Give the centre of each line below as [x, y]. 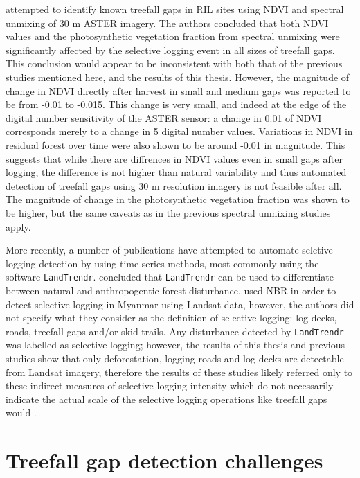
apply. [18, 226]
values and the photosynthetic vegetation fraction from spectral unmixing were [173, 36]
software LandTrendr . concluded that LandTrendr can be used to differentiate [170, 277]
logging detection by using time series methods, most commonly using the [162, 263]
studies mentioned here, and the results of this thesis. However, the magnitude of [178, 77]
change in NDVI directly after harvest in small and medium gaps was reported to [178, 90]
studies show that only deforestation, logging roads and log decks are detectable [175, 358]
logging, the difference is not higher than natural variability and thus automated [176, 172]
